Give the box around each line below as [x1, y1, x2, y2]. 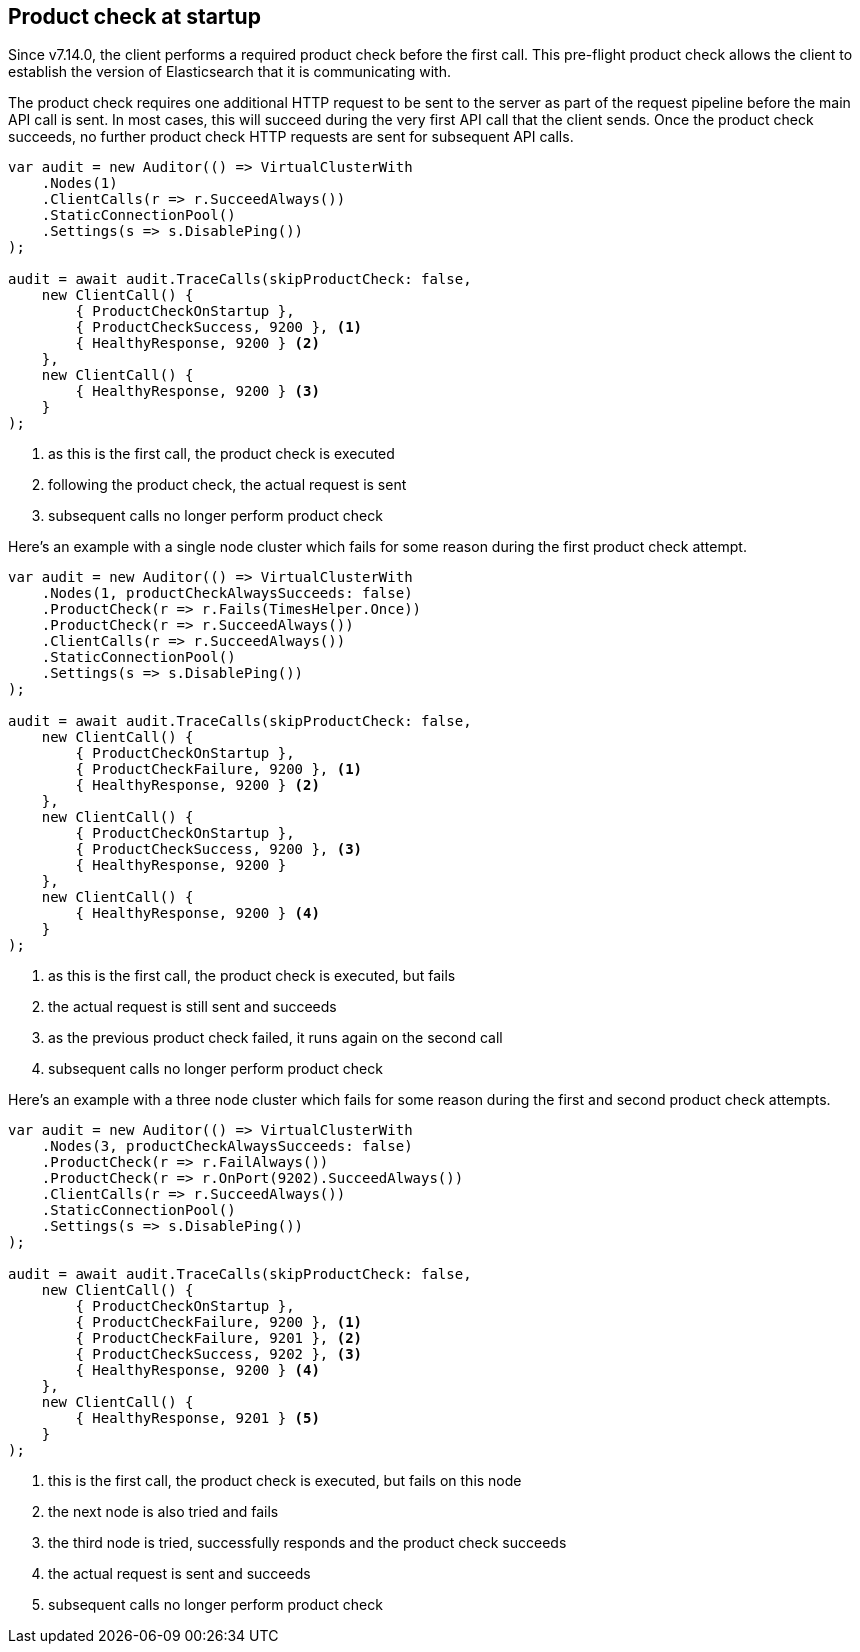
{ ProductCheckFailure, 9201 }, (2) [75, 1330, 363, 1347]
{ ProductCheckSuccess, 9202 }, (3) [75, 1346, 363, 1363]
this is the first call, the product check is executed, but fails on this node [48, 1472, 522, 1490]
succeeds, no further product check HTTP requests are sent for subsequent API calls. [8, 128, 574, 146]
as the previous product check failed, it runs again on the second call [48, 1029, 503, 1047]
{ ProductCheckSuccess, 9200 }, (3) [75, 841, 363, 858]
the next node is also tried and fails [48, 1503, 279, 1521]
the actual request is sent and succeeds [48, 1565, 311, 1583]
